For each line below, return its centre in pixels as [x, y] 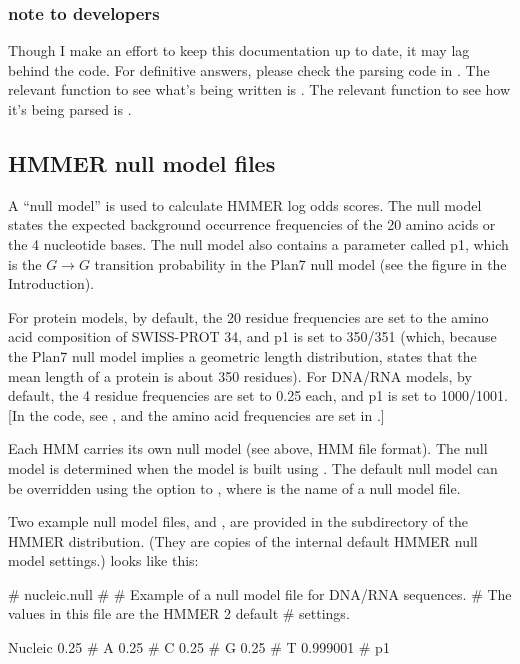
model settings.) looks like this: [103, 560]
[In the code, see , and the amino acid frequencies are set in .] [196, 414]
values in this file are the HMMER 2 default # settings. [179, 613]
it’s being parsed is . [70, 109]
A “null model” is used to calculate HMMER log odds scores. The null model [245, 204]
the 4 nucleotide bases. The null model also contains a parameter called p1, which [258, 243]
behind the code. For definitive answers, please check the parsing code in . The [249, 69]
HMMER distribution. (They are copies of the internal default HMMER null [243, 540]
